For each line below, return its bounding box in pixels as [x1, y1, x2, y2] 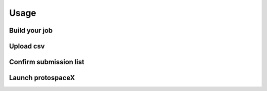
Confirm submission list [9, 58, 85, 66]
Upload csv [9, 42, 45, 50]
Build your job [9, 26, 53, 35]
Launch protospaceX [9, 74, 75, 82]
